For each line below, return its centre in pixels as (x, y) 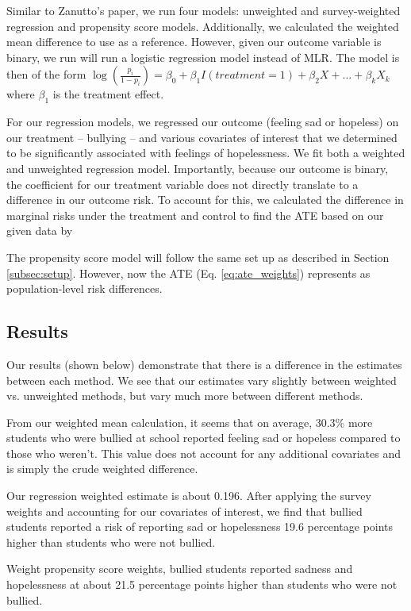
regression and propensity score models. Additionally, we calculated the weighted (203, 26)
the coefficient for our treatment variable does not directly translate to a (182, 184)
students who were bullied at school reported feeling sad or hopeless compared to (204, 438)
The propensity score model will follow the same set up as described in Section (198, 257)
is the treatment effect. (108, 94)
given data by (40, 231)
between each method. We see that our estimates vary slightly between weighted (202, 380)
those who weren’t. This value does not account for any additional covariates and (204, 453)
